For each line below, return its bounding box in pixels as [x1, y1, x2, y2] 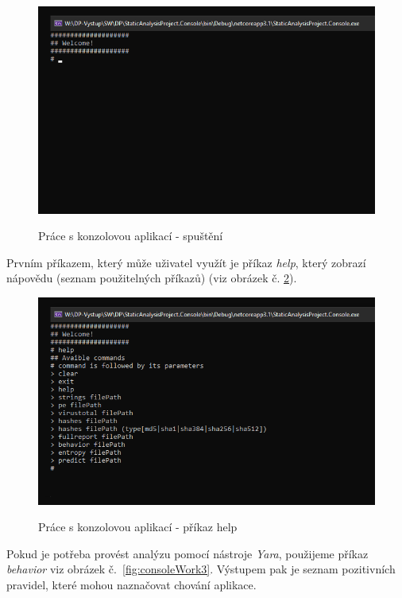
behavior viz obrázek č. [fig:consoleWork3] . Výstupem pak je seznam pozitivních [6, 561, 396, 577]
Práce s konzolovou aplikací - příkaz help [38, 518, 238, 535]
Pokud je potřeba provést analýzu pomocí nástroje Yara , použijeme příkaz [6, 545, 369, 561]
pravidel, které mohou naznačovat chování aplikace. [6, 576, 257, 592]
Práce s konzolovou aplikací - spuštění [38, 227, 223, 244]
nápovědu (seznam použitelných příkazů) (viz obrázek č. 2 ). [6, 270, 297, 286]
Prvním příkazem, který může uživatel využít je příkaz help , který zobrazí [6, 254, 366, 270]
